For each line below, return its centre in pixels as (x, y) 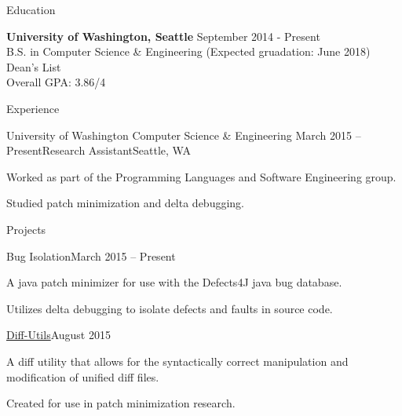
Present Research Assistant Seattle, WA (99, 150)
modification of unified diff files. (83, 376)
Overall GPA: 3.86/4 (56, 82)
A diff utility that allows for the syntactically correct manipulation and (177, 361)
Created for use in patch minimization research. (121, 403)
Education (31, 9)
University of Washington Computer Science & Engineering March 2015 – (184, 135)
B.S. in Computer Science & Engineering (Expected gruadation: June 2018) (188, 51)
